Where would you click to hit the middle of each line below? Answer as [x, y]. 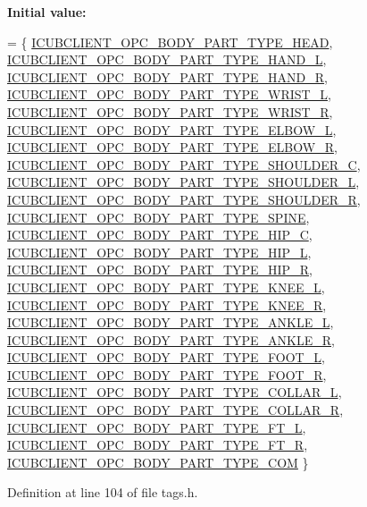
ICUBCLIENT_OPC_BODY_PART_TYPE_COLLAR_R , [175, 410]
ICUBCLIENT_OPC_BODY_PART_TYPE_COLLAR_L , [175, 392]
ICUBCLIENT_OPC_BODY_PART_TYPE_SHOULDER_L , [183, 182]
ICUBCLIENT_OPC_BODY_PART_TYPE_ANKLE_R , [171, 339]
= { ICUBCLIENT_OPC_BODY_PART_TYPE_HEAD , [170, 42]
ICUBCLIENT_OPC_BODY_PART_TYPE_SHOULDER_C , [184, 164]
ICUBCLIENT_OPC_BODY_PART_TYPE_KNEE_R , [167, 304]
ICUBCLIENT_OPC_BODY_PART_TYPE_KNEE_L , [166, 287]
